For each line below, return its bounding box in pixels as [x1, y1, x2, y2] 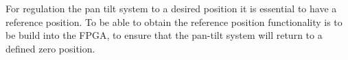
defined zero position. [5, 41, 95, 55]
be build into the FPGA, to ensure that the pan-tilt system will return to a [5, 28, 323, 42]
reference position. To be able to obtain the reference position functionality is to [5, 14, 343, 29]
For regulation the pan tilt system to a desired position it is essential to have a [5, 1, 337, 15]
